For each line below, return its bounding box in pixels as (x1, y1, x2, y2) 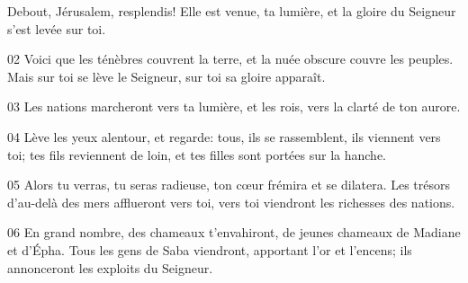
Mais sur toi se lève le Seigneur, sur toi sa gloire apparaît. (7, 66, 326, 85)
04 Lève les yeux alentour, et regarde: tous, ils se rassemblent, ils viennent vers (7, 127, 441, 146)
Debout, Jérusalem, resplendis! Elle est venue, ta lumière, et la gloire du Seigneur (7, 2, 456, 20)
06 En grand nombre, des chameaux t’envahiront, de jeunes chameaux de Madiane (7, 223, 461, 242)
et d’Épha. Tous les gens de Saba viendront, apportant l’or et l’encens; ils (7, 240, 412, 259)
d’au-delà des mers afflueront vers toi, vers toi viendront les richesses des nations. (7, 192, 455, 211)
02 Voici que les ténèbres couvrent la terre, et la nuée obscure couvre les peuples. (7, 49, 454, 68)
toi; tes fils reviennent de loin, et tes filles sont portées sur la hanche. (7, 145, 387, 164)
